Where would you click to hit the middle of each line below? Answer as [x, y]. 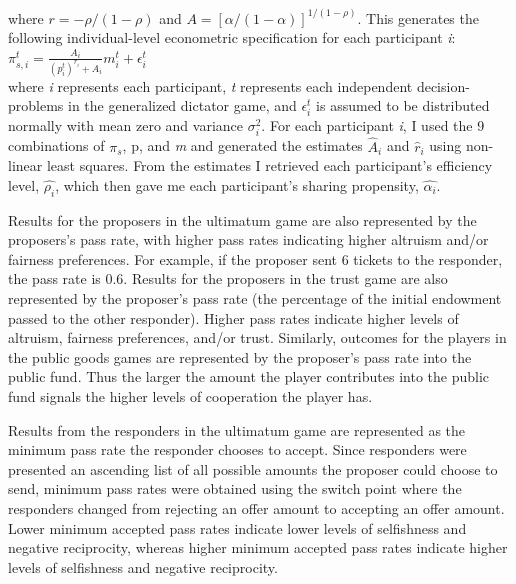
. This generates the [418, 17]
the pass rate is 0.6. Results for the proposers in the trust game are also [228, 278]
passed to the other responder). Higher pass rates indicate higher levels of [233, 317]
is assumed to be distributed [403, 105]
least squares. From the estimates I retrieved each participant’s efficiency [269, 165]
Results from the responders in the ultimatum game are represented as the [237, 429]
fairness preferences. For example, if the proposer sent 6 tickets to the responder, [255, 258]
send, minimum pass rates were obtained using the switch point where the [235, 488]
